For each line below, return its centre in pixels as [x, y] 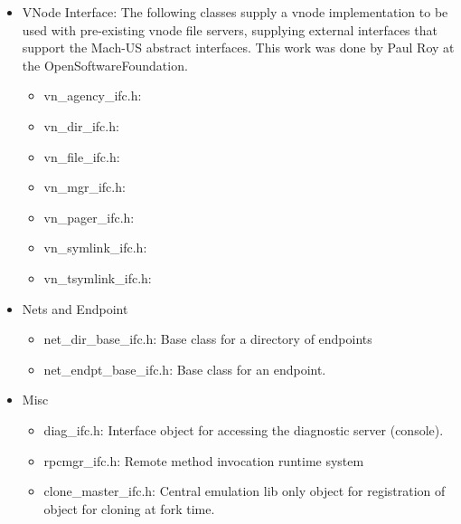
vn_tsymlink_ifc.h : [98, 277]
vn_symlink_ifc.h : [95, 248]
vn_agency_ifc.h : [93, 95]
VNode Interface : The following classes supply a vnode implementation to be [235, 12]
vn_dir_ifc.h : [81, 125]
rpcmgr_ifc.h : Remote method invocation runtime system [204, 460]
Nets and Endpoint [75, 308]
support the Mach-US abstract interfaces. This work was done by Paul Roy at [238, 48]
